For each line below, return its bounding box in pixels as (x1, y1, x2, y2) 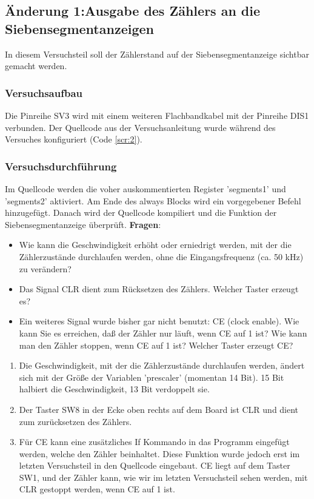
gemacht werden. (5, 59, 67, 72)
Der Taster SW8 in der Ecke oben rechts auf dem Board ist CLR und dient (19, 403, 299, 415)
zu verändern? (19, 262, 72, 275)
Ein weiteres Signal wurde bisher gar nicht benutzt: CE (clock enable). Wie (19, 315, 299, 327)
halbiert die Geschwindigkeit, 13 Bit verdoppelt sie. (19, 383, 210, 395)
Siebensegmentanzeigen (5, 19, 154, 38)
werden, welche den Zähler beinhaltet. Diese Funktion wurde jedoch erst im (19, 447, 300, 460)
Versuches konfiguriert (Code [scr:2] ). (5, 133, 142, 146)
